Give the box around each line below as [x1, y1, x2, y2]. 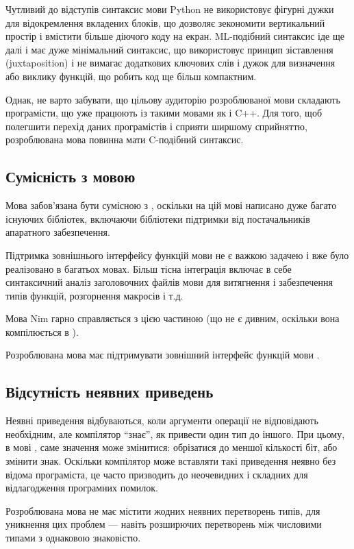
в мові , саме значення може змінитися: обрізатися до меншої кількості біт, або [5, 440, 338, 454]
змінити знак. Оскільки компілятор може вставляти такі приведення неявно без [5, 454, 336, 468]
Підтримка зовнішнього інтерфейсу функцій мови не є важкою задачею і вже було [5, 247, 349, 262]
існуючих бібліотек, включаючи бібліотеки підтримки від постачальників [5, 211, 310, 225]
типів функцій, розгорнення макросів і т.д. [5, 288, 184, 302]
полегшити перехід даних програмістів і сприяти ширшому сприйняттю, [5, 119, 307, 133]
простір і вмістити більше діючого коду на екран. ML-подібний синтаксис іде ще [5, 29, 344, 43]
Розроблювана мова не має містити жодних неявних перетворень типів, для [5, 503, 320, 517]
